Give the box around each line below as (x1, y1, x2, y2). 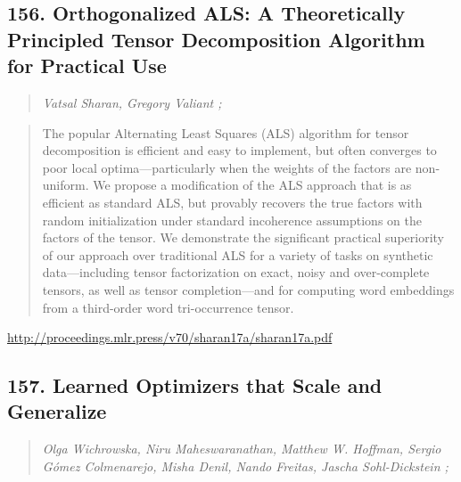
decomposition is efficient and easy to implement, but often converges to (42, 141, 437, 159)
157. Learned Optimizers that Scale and (7, 372, 383, 399)
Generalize (7, 397, 107, 425)
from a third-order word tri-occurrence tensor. (42, 298, 294, 316)
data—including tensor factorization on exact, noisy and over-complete (42, 263, 430, 282)
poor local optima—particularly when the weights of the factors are (42, 158, 412, 176)
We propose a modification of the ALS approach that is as (93, 176, 412, 194)
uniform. (42, 176, 89, 194)
